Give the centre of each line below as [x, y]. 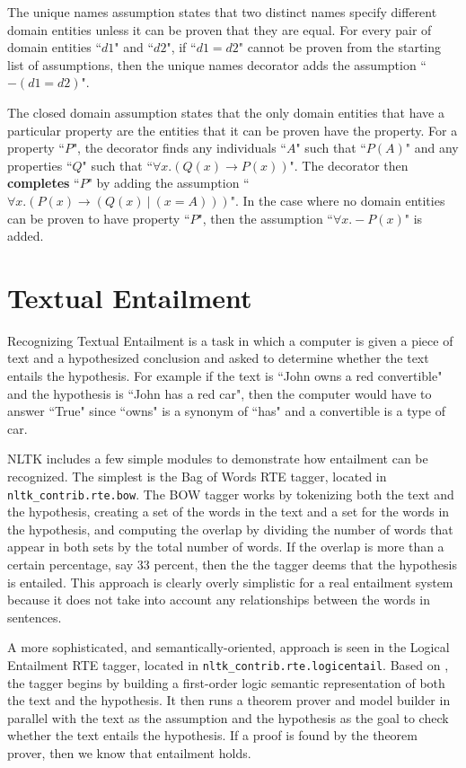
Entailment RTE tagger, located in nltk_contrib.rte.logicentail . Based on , [228, 665]
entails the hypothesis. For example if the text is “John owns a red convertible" [225, 376]
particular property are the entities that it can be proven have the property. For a [233, 130]
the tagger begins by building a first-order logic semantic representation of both [226, 682]
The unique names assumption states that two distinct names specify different [222, 12]
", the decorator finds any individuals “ [179, 148]
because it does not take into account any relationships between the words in [219, 600]
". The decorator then [349, 165]
